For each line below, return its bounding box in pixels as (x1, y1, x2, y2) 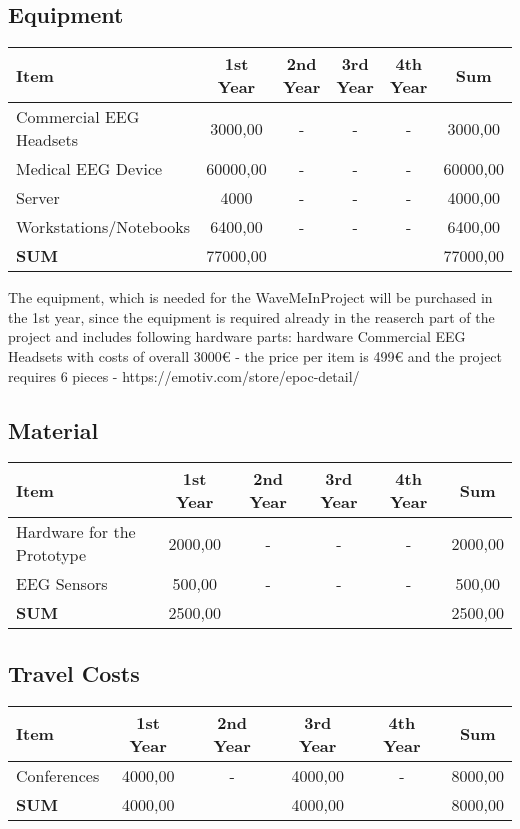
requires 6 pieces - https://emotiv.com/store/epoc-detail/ (8, 365, 360, 386)
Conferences (16, 763, 100, 787)
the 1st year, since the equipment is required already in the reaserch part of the (8, 306, 495, 327)
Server (16, 186, 60, 210)
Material (8, 414, 99, 445)
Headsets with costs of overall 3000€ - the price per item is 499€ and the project (8, 345, 503, 366)
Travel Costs (8, 657, 140, 688)
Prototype (16, 543, 87, 567)
